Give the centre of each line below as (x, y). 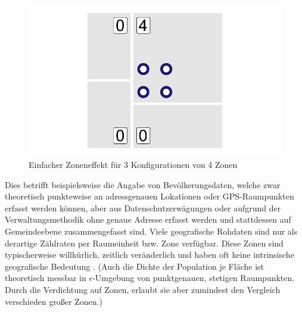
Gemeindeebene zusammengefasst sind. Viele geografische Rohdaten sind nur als (151, 231)
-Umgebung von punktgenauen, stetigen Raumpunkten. (194, 278)
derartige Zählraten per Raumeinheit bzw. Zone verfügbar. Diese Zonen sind (144, 243)
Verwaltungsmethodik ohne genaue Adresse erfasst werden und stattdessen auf (148, 219)
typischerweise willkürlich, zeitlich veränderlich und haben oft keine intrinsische (150, 255)
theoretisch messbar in (46, 278)
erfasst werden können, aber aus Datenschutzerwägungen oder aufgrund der (143, 208)
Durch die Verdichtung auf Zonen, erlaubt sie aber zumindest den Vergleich (143, 290)
